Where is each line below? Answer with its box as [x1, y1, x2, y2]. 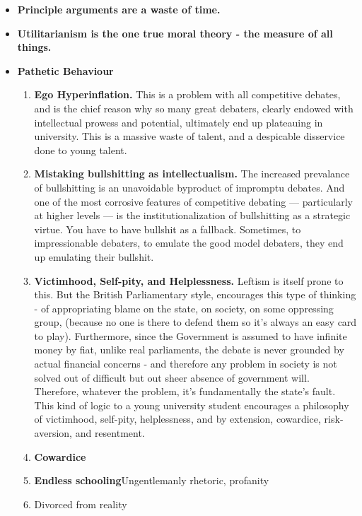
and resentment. [75, 426, 145, 440]
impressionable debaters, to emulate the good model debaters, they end [34, 235, 344, 250]
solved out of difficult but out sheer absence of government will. [34, 370, 310, 385]
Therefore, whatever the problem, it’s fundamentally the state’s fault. [34, 384, 336, 399]
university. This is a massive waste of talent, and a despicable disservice [34, 129, 345, 143]
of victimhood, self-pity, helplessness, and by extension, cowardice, [34, 411, 321, 426]
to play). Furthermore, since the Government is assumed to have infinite [34, 328, 347, 343]
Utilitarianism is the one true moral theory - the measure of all [17, 25, 333, 40]
